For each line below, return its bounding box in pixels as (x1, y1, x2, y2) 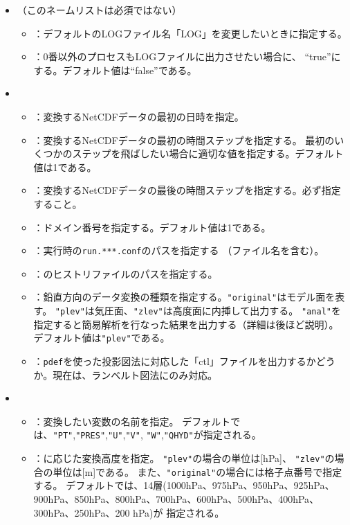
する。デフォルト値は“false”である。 (33, 62, 197, 77)
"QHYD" (163, 431, 194, 441)
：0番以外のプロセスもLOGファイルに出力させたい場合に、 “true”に (33, 49, 341, 64)
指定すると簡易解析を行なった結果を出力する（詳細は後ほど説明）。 (33, 317, 339, 331)
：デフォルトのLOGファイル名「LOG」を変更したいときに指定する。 (33, 26, 347, 40)
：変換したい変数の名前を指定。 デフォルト (33, 413, 231, 428)
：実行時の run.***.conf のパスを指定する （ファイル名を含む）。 (33, 243, 324, 258)
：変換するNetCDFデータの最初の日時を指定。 (33, 109, 244, 123)
